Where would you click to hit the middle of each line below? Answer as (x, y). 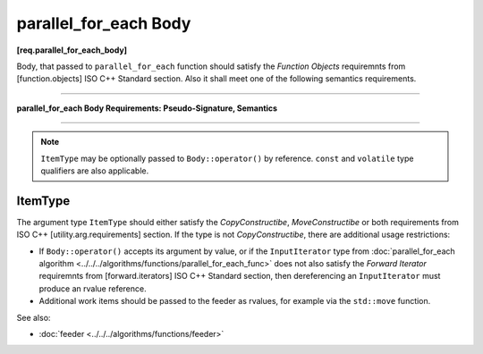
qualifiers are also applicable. (95, 171)
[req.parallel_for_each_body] (72, 50)
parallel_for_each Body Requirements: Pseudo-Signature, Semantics (147, 108)
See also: (34, 317)
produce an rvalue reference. (93, 288)
